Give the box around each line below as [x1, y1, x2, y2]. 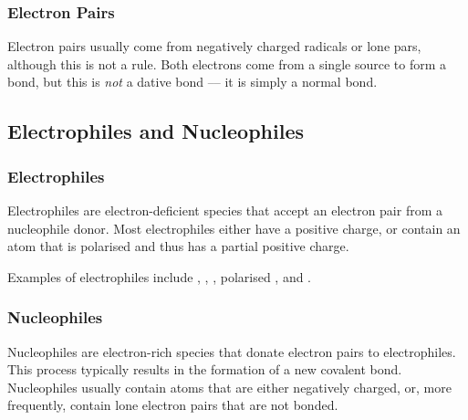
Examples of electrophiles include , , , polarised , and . [7, 267, 312, 286]
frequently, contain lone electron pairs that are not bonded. [7, 395, 338, 415]
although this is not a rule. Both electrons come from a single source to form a [7, 54, 447, 73]
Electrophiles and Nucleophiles [7, 117, 305, 145]
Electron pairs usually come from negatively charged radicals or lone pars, [7, 37, 421, 56]
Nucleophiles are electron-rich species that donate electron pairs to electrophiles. [7, 341, 456, 361]
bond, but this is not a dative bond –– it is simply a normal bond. [7, 72, 378, 91]
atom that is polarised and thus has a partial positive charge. [7, 236, 349, 256]
